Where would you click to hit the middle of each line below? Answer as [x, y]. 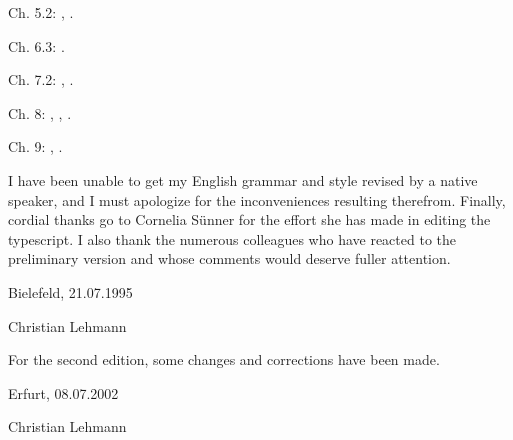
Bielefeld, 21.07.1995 [70, 291]
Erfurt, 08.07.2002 [63, 392]
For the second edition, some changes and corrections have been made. [224, 359]
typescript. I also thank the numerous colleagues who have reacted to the [232, 238]
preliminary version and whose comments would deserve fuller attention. [229, 258]
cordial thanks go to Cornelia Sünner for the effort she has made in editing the [249, 219]
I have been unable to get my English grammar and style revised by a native [243, 179]
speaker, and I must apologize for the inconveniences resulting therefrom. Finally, [257, 199]
